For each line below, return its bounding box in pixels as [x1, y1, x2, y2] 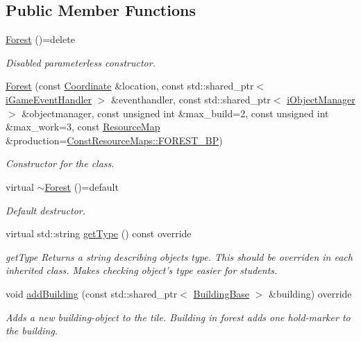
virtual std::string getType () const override [6, 226, 192, 241]
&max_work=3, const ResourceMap [6, 119, 160, 134]
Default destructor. [6, 203, 86, 217]
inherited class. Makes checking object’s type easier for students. [6, 263, 278, 277]
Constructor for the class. [6, 156, 115, 171]
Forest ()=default [44, 179, 119, 194]
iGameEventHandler [6, 92, 92, 106]
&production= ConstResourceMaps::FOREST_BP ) [6, 132, 223, 147]
